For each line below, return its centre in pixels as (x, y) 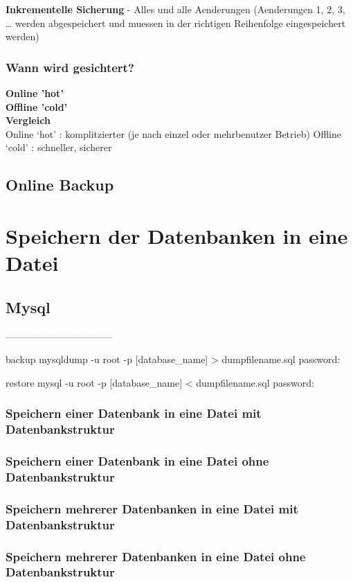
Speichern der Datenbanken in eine (177, 235)
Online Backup (60, 185)
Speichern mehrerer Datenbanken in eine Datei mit (152, 508)
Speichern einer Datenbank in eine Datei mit (134, 413)
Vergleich (28, 120)
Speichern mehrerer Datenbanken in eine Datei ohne (156, 556)
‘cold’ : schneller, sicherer (59, 147)
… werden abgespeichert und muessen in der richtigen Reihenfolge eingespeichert (176, 23)
